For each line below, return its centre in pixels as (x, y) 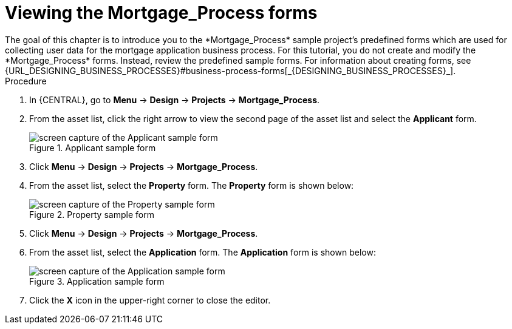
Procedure (26, 81)
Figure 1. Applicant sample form (93, 148)
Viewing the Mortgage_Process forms (161, 13)
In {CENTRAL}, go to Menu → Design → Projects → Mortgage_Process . (175, 100)
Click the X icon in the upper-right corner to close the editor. (150, 300)
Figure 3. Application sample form (97, 281)
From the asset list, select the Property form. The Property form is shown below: (192, 185)
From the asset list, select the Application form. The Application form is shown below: (203, 252)
